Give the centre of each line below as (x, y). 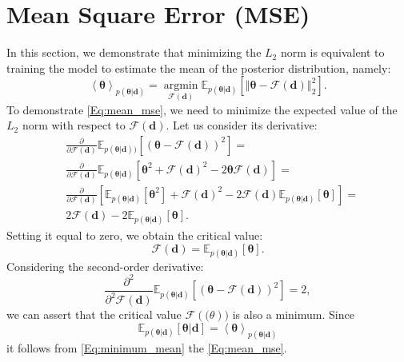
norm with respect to (74, 125)
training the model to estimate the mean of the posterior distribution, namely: (199, 68)
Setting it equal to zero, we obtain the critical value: (135, 235)
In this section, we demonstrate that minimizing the (134, 52)
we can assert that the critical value (94, 314)
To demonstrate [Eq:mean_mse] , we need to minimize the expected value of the (202, 109)
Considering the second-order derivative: (105, 266)
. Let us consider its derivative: (242, 125)
